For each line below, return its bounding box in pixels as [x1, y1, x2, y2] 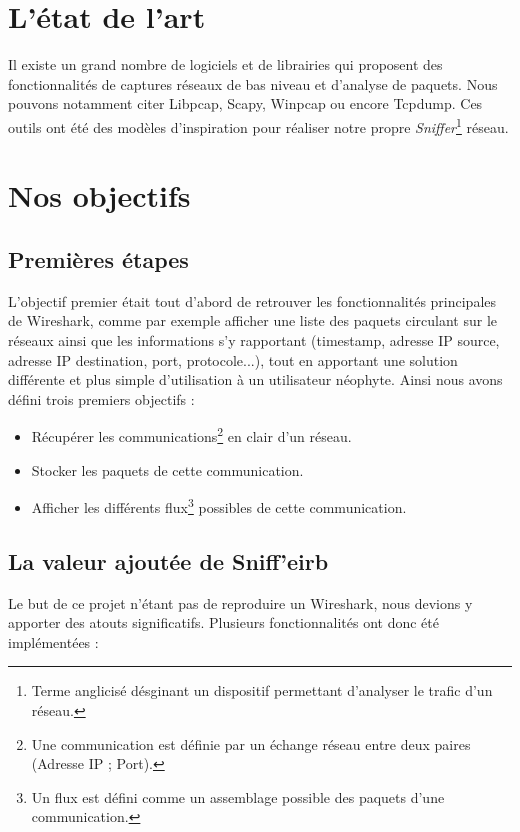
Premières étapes [8, 243, 189, 274]
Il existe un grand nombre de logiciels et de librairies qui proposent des [8, 54, 443, 75]
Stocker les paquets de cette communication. [31, 459, 304, 480]
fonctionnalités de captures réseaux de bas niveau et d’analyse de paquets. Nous [8, 73, 498, 94]
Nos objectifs [8, 175, 191, 216]
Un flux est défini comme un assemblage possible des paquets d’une [31, 786, 445, 807]
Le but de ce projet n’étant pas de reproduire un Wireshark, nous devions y [8, 592, 473, 613]
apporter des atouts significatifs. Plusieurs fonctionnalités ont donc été [8, 612, 439, 633]
